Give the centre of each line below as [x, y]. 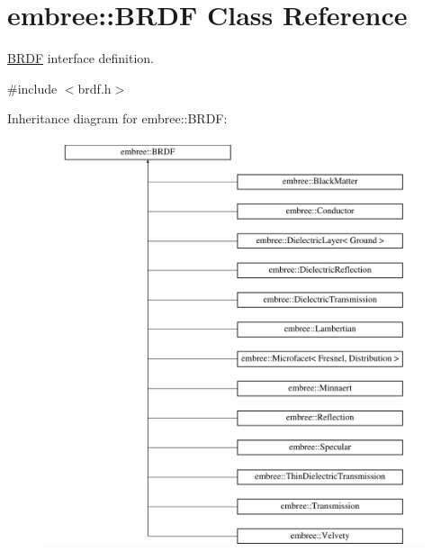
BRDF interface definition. [81, 58]
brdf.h [94, 88]
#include [32, 88]
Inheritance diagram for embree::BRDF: [117, 118]
